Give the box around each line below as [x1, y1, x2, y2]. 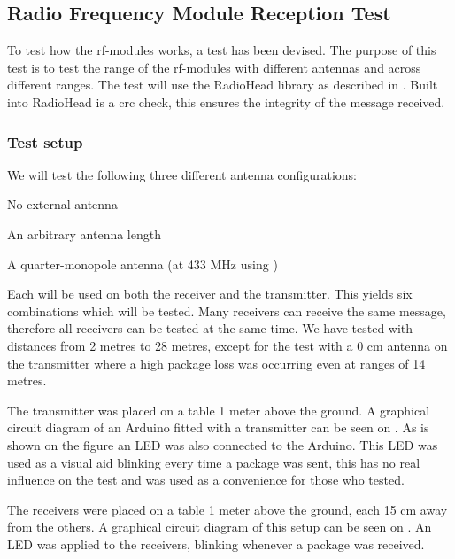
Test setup [7, 130, 83, 152]
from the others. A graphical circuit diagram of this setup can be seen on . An [7, 517, 432, 536]
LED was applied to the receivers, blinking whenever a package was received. [7, 534, 425, 553]
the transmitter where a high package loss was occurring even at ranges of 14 [7, 353, 426, 372]
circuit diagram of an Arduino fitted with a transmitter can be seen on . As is [7, 418, 429, 437]
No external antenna [7, 195, 118, 214]
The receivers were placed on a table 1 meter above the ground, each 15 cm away [7, 500, 448, 518]
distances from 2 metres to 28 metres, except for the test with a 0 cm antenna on [7, 336, 448, 354]
